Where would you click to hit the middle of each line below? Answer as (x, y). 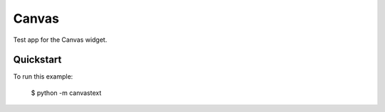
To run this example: (43, 77)
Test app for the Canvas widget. (60, 40)
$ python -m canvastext (66, 93)
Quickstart (37, 60)
